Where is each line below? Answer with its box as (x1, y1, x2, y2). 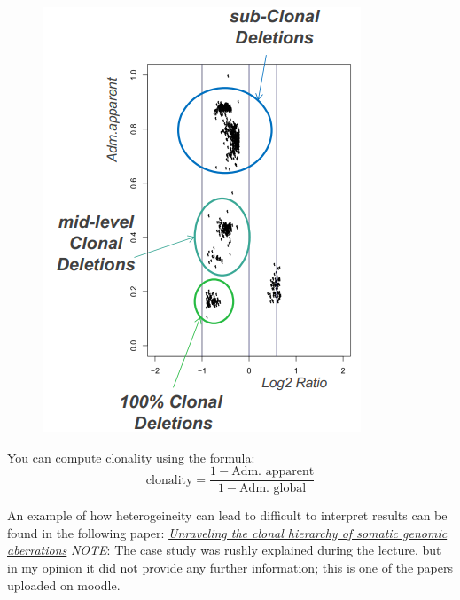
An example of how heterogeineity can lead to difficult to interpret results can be (7, 506, 448, 525)
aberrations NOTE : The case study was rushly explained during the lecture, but (7, 541, 441, 559)
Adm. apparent (231, 465, 315, 479)
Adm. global (239, 482, 307, 495)
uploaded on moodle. (7, 575, 121, 594)
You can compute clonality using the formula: (7, 448, 255, 466)
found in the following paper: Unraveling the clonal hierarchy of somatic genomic (7, 523, 448, 542)
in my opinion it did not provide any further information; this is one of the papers (7, 558, 453, 577)
